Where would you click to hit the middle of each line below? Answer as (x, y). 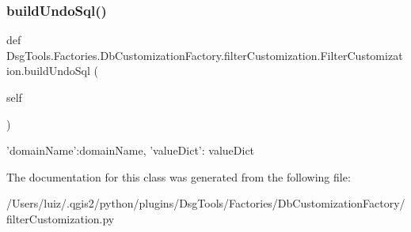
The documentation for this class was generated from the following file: (179, 176)
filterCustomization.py (61, 218)
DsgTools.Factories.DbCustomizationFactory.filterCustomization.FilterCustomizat (205, 55)
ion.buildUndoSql (48, 71)
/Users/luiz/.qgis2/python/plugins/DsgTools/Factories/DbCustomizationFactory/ (206, 203)
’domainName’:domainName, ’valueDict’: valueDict (131, 150)
